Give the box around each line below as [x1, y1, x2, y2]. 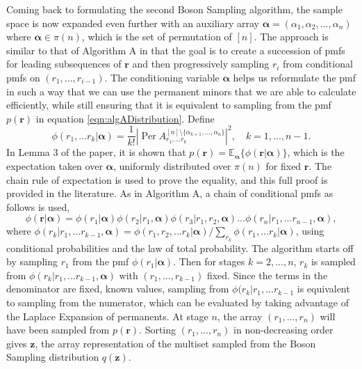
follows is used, [6, 199, 70, 214]
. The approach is [254, 29, 329, 44]
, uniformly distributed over [113, 159, 231, 173]
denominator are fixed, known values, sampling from [6, 281, 229, 296]
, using [295, 223, 324, 238]
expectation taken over [6, 159, 103, 173]
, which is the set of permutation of [81, 29, 232, 44]
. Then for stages [173, 254, 245, 269]
